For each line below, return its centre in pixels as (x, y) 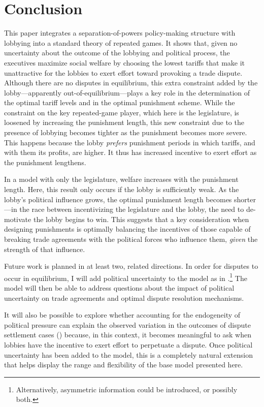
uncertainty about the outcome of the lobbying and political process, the (117, 53)
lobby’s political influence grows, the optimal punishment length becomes (118, 199)
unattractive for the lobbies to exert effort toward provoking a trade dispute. (123, 72)
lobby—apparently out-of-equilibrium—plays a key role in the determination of (127, 92)
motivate (18, 219)
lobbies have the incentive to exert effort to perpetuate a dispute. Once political (128, 345)
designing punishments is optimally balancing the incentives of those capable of (127, 229)
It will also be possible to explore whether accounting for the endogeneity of (122, 315)
